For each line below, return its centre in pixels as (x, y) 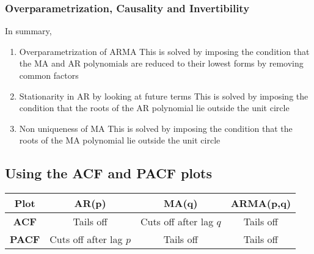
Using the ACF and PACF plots (109, 173)
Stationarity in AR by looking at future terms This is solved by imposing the (164, 96)
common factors (49, 75)
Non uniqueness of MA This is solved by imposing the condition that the (156, 128)
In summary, (28, 31)
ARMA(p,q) (261, 203)
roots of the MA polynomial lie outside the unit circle (120, 140)
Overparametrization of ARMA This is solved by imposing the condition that (164, 51)
